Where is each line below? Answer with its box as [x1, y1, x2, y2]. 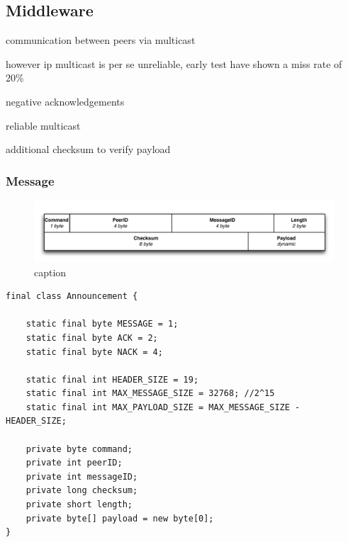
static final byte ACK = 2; [26, 332, 158, 343]
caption [34, 264, 67, 279]
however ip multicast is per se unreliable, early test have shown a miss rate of [6, 56, 342, 71]
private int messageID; [26, 471, 138, 482]
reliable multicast [6, 118, 81, 132]
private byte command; [26, 444, 133, 454]
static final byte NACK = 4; [26, 346, 163, 357]
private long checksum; [26, 485, 138, 496]
